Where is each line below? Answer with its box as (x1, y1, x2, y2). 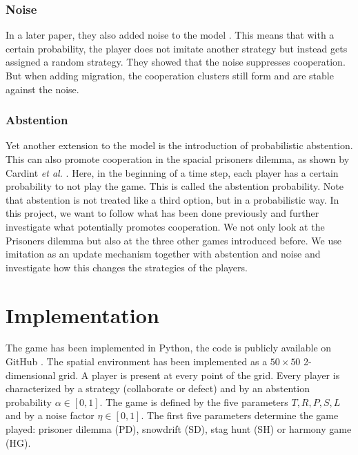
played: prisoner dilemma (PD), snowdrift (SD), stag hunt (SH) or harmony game (6, 422, 352, 436)
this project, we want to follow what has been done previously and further (6, 206, 319, 220)
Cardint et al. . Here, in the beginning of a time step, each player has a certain (6, 165, 339, 180)
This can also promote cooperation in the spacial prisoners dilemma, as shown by (6, 152, 350, 166)
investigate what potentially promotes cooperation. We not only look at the (6, 219, 325, 233)
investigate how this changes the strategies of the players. (6, 260, 248, 274)
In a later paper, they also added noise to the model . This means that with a (6, 28, 335, 42)
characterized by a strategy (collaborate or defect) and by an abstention (6, 381, 310, 396)
